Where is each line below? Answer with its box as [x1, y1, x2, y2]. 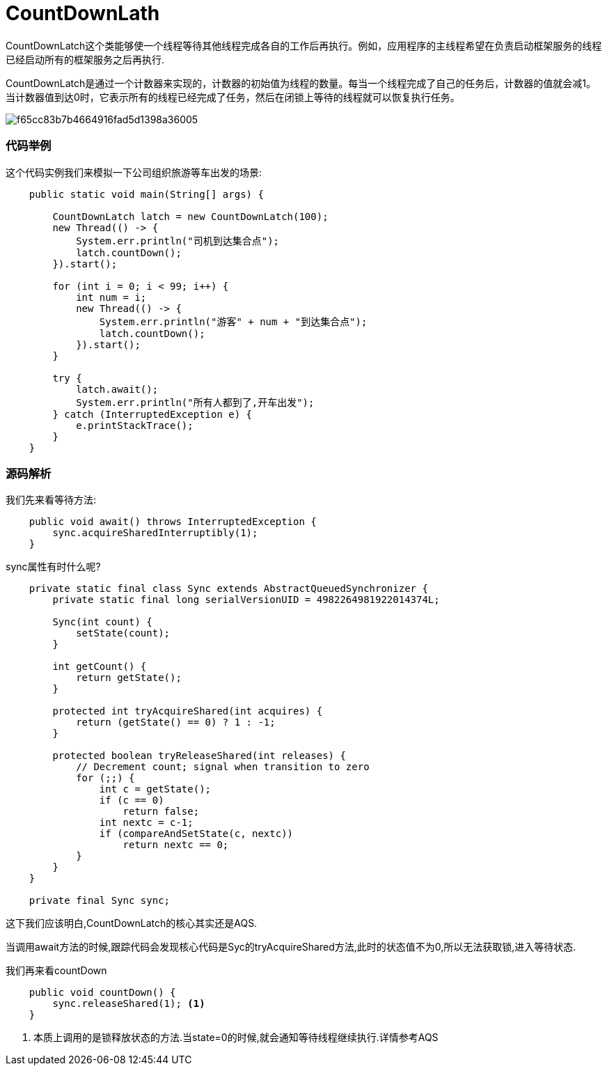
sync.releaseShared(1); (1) [52, 998, 205, 1010]
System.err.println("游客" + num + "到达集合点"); [99, 315, 368, 327]
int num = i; [76, 291, 147, 303]
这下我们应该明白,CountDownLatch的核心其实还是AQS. [6, 917, 258, 930]
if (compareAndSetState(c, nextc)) [99, 828, 294, 840]
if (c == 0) [99, 795, 164, 806]
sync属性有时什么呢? [6, 561, 101, 573]
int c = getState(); [99, 783, 212, 795]
